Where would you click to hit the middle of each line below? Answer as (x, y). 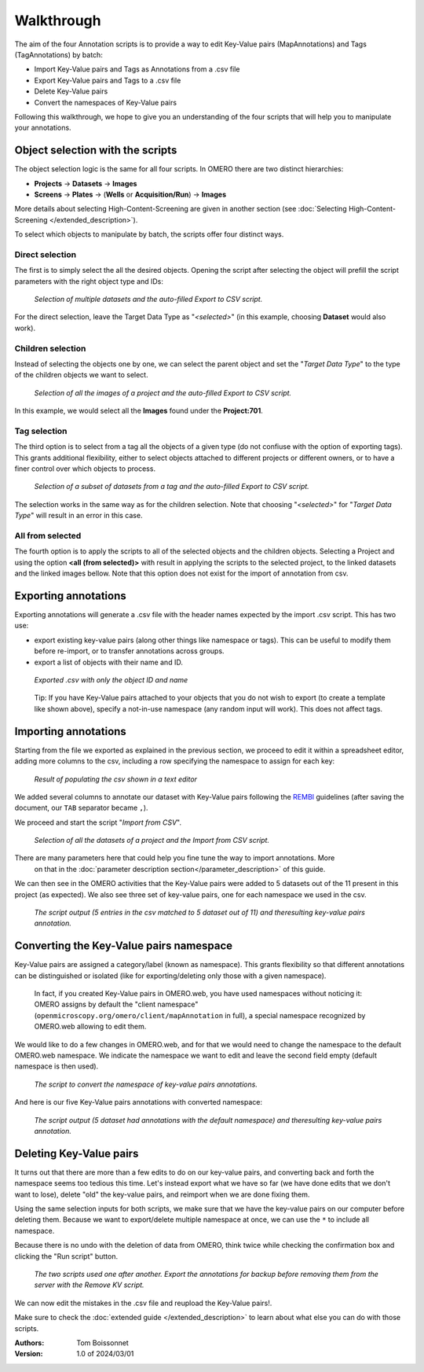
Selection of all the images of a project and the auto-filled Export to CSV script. (163, 392)
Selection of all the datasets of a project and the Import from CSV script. (152, 840)
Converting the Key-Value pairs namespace (124, 946)
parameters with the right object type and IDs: (89, 281)
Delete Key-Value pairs (71, 91)
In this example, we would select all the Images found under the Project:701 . (139, 411)
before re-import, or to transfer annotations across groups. (129, 651)
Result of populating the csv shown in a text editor (116, 779)
